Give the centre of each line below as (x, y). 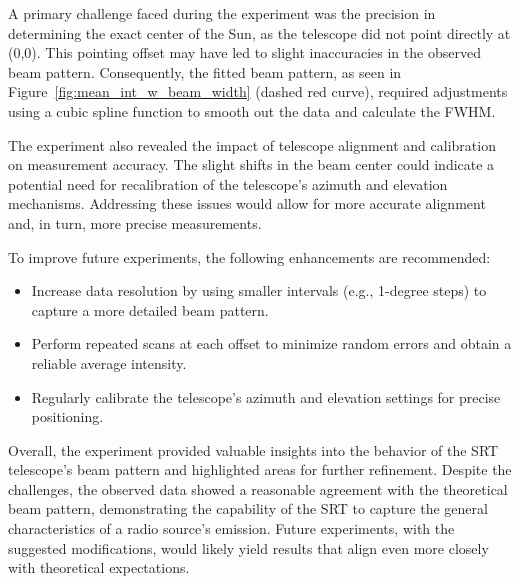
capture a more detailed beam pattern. (150, 309)
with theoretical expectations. (99, 567)
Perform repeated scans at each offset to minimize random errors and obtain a (271, 343)
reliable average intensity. (109, 362)
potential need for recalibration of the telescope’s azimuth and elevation (228, 183)
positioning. (67, 416)
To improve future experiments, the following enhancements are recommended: (249, 256)
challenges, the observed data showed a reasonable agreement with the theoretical (258, 488)
